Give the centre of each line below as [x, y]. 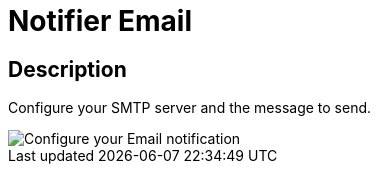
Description [67, 69]
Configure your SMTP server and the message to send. [190, 108]
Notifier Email [100, 21]
